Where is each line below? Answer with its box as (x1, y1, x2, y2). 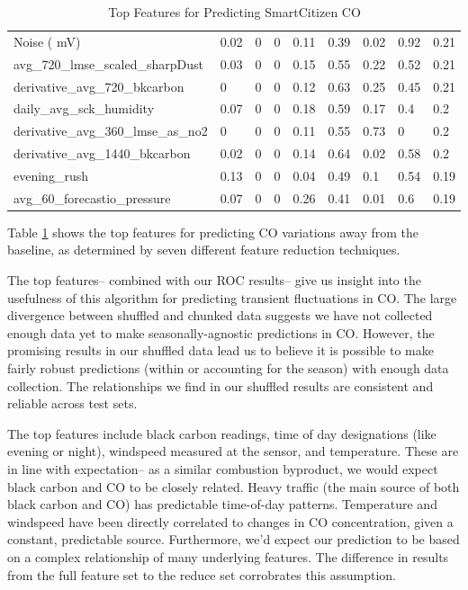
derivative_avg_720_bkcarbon (13, 76, 184, 95)
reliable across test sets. (7, 394, 138, 413)
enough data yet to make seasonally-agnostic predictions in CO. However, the (7, 323, 435, 342)
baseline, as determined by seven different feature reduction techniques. (7, 240, 400, 259)
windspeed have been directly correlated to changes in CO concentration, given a (7, 512, 454, 531)
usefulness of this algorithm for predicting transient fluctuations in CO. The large (7, 288, 457, 307)
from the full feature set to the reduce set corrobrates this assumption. (7, 565, 396, 584)
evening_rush (13, 165, 88, 184)
